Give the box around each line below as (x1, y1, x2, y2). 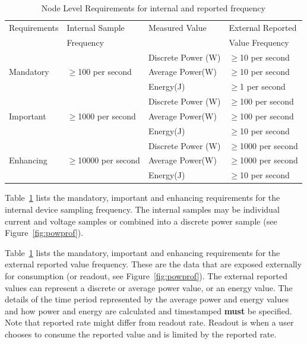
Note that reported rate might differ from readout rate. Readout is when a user (5, 316, 294, 329)
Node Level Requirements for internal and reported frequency (41, 2, 265, 14)
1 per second (240, 80, 286, 93)
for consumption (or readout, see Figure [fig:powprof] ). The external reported (5, 269, 287, 282)
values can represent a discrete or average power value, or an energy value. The (5, 281, 293, 293)
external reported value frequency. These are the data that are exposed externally (5, 258, 302, 270)
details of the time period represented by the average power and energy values (5, 293, 289, 305)
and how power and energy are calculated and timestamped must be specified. (5, 304, 292, 317)
